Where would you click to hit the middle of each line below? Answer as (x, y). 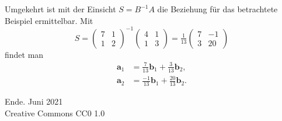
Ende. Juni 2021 (34, 101)
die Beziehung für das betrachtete (217, 9)
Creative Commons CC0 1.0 (55, 113)
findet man (24, 54)
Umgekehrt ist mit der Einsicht (60, 9)
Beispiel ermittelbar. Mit (49, 20)
